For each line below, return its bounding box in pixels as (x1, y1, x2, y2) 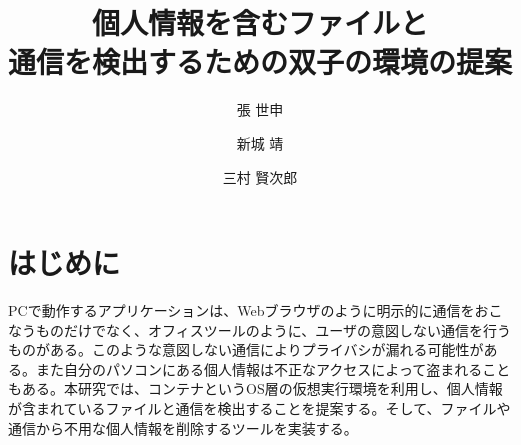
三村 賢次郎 (222, 166, 298, 187)
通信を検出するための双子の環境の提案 (8, 41, 513, 82)
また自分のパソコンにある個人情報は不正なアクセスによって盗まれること (35, 358, 511, 379)
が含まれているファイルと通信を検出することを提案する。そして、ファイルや (8, 398, 511, 418)
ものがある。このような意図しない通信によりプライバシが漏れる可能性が (8, 339, 484, 360)
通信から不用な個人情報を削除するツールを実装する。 (8, 417, 358, 438)
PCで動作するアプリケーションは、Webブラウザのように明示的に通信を (8, 300, 475, 321)
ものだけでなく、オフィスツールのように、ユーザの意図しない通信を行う (35, 319, 512, 340)
